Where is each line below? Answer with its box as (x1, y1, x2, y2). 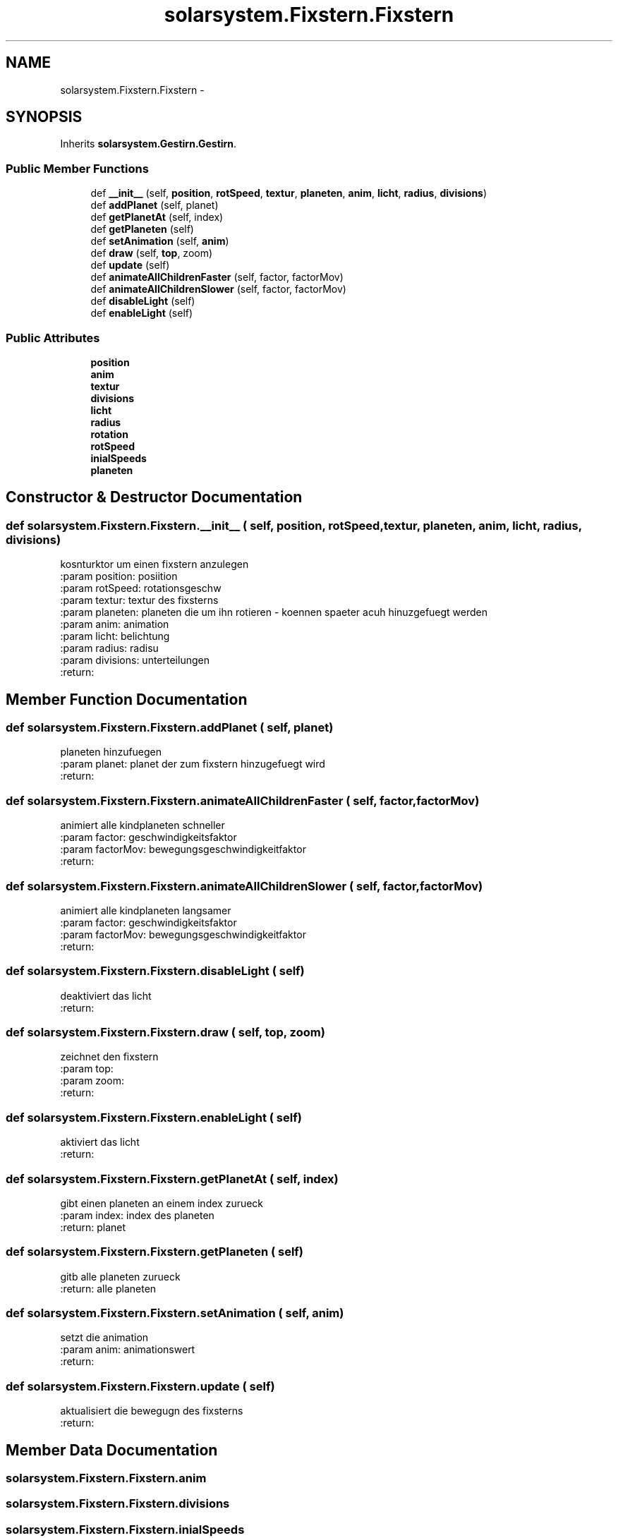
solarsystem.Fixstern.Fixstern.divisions (6, 1496, 230, 1511)
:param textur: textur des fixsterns (60, 594, 219, 607)
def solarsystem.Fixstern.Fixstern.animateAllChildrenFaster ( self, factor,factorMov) (6, 793, 480, 808)
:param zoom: (60, 1074, 124, 1087)
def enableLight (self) (90, 307, 193, 320)
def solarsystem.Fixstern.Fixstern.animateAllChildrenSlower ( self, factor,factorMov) (6, 878, 483, 893)
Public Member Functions (6, 161, 149, 176)
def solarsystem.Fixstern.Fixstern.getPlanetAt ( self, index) (6, 1171, 339, 1186)
